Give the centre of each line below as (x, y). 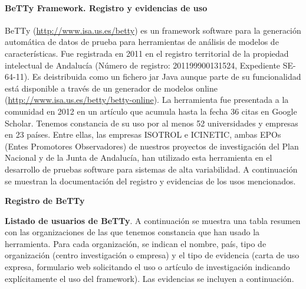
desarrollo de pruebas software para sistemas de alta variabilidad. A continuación (151, 169)
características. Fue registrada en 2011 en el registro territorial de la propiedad (147, 53)
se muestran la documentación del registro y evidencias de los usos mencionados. (150, 181)
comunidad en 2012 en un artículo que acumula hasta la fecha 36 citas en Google (151, 111)
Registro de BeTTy (45, 201)
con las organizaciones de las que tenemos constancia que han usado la (132, 232)
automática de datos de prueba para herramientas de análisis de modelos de (142, 42)
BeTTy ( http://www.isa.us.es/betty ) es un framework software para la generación (153, 30)
